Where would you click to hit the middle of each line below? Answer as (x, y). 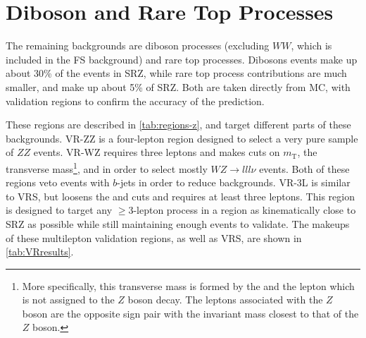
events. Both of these (304, 168)
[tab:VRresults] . (40, 252)
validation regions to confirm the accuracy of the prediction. (135, 101)
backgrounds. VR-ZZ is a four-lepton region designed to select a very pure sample (182, 138)
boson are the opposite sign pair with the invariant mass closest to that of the (190, 313)
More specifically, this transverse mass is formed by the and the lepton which (188, 285)
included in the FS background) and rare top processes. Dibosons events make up (182, 59)
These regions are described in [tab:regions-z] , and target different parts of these (178, 125)
